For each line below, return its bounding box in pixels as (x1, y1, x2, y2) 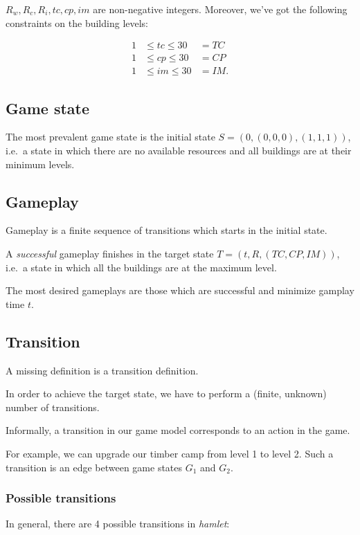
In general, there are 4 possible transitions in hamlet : (6, 516, 230, 531)
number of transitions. (6, 399, 100, 414)
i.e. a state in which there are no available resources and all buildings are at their (6, 143, 352, 158)
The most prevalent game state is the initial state (6, 129, 215, 144)
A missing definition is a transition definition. (6, 363, 199, 377)
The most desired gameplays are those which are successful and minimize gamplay (6, 283, 354, 298)
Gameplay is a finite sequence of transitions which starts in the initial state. (6, 223, 327, 237)
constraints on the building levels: (6, 15, 149, 30)
